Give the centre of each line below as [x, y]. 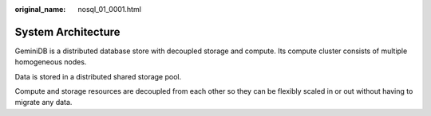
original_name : [40, 9]
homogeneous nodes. [51, 62]
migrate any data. [43, 102]
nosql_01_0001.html [109, 9]
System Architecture [67, 32]
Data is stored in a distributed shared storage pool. [98, 76]
